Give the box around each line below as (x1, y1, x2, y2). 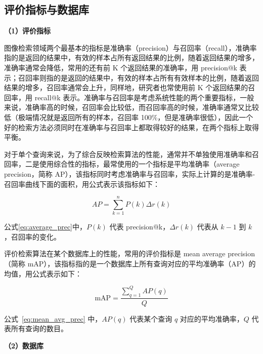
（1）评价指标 (4, 25, 51, 36)
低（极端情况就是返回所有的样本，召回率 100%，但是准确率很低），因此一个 (4, 111, 253, 122)
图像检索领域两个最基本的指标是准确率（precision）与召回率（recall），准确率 (4, 42, 257, 53)
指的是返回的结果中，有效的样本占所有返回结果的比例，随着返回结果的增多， (4, 52, 259, 63)
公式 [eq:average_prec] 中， (4, 221, 87, 232)
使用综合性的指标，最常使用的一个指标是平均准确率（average (39, 159, 240, 169)
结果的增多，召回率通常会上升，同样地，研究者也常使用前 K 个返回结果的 (4, 82, 248, 93)
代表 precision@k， (109, 221, 170, 232)
